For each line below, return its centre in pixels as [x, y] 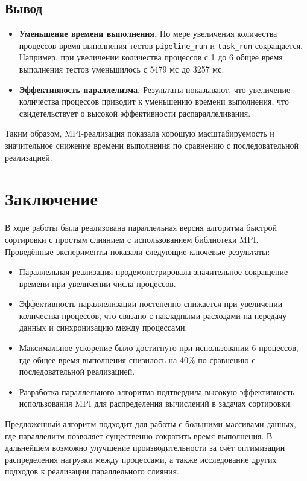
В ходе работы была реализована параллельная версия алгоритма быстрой [141, 228]
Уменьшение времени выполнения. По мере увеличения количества [148, 34]
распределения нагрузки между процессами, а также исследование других [141, 459]
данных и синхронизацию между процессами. [103, 327]
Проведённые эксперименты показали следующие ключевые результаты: [138, 251]
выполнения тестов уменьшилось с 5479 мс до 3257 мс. [122, 69]
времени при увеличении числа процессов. [97, 283]
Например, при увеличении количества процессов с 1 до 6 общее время [151, 57]
